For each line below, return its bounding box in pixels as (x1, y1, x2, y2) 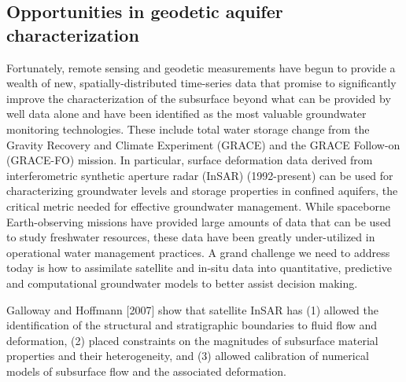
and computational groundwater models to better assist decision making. (6, 274, 358, 291)
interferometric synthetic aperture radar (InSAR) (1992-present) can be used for (6, 167, 393, 183)
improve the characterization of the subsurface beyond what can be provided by (6, 90, 391, 106)
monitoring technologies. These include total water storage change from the (6, 120, 370, 137)
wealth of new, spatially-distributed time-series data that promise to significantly (6, 75, 397, 91)
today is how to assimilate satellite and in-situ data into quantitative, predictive (6, 259, 393, 276)
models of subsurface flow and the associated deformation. (6, 362, 286, 379)
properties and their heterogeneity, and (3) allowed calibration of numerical (6, 347, 369, 364)
